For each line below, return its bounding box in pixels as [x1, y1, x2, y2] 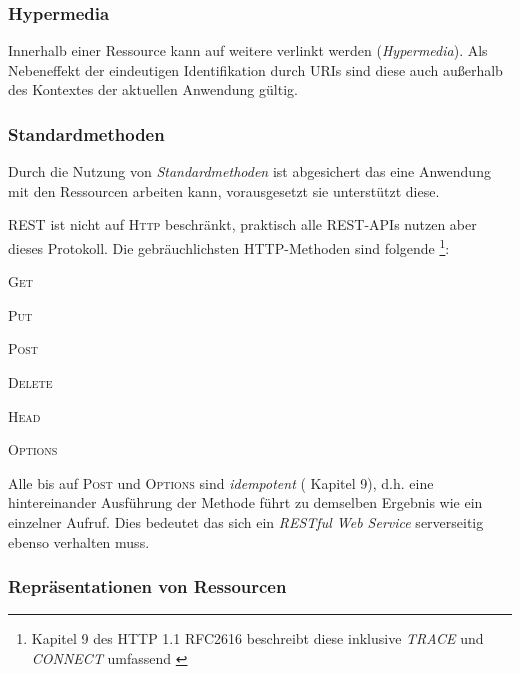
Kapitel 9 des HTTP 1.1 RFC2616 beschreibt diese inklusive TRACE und [31, 628, 484, 649]
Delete [8, 372, 53, 393]
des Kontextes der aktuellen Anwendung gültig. [8, 79, 298, 100]
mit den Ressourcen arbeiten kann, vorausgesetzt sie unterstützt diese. [8, 180, 440, 201]
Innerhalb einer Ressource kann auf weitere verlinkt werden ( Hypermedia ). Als [8, 40, 488, 61]
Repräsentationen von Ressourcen [8, 574, 287, 599]
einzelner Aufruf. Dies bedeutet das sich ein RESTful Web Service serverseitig [8, 512, 484, 532]
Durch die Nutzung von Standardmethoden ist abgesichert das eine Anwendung [8, 161, 491, 182]
